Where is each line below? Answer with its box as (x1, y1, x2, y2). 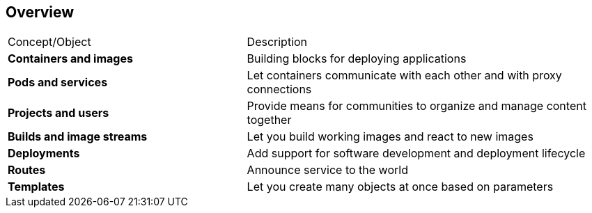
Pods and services (8, 75, 108, 90)
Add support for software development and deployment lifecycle (247, 146, 586, 161)
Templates (8, 180, 65, 194)
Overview (6, 3, 75, 21)
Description (247, 35, 308, 49)
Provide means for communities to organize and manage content (247, 99, 586, 113)
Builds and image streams (8, 129, 148, 144)
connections (247, 82, 312, 97)
